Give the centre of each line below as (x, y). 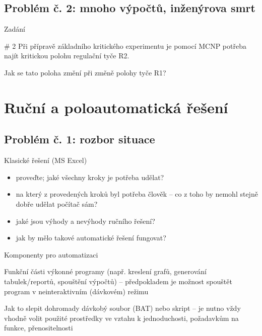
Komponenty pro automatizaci (51, 254)
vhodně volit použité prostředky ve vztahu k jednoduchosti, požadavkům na (121, 318)
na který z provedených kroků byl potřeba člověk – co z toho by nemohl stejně (137, 194)
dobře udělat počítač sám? (57, 203)
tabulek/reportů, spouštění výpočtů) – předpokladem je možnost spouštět (118, 281)
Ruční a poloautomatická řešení (116, 107)
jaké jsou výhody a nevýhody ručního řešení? (85, 221)
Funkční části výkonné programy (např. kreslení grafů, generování (105, 271)
